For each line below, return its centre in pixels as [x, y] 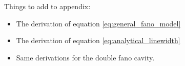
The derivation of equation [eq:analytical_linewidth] [98, 40]
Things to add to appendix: [47, 6]
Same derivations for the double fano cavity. [85, 57]
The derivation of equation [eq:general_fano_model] [98, 23]
